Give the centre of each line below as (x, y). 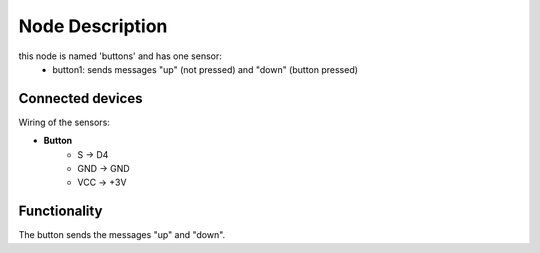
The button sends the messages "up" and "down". (122, 235)
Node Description (93, 26)
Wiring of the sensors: (64, 122)
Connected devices (80, 98)
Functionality (60, 211)
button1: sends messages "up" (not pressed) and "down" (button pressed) (205, 69)
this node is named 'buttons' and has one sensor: (120, 56)
